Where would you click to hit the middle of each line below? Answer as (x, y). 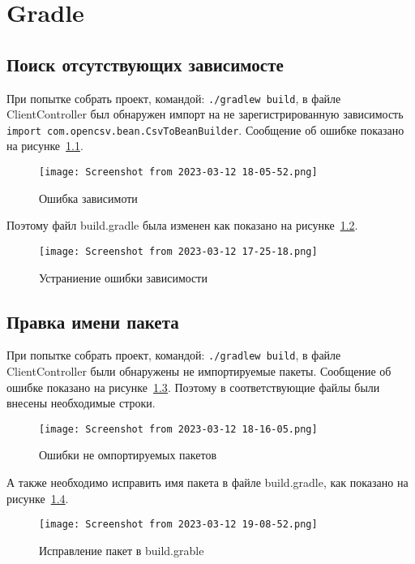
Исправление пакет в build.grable (122, 550)
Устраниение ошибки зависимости (123, 277)
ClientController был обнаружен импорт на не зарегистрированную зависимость (205, 114)
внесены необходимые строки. (81, 403)
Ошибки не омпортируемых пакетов (128, 455)
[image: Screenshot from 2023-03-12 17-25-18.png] (178, 251)
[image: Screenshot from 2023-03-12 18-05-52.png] (178, 172)
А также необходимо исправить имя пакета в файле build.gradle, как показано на (207, 482)
